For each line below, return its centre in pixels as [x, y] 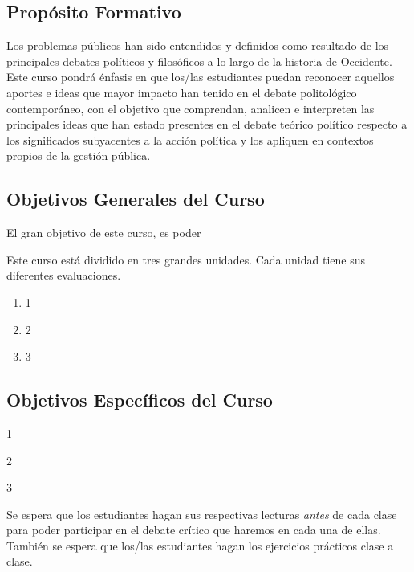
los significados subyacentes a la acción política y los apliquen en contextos [190, 139]
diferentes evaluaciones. [64, 275]
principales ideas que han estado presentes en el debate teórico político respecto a [207, 124]
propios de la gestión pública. [79, 155]
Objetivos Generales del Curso [136, 199]
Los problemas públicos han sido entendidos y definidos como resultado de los [198, 45]
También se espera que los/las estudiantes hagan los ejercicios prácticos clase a [200, 545]
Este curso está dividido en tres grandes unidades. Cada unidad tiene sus [186, 259]
